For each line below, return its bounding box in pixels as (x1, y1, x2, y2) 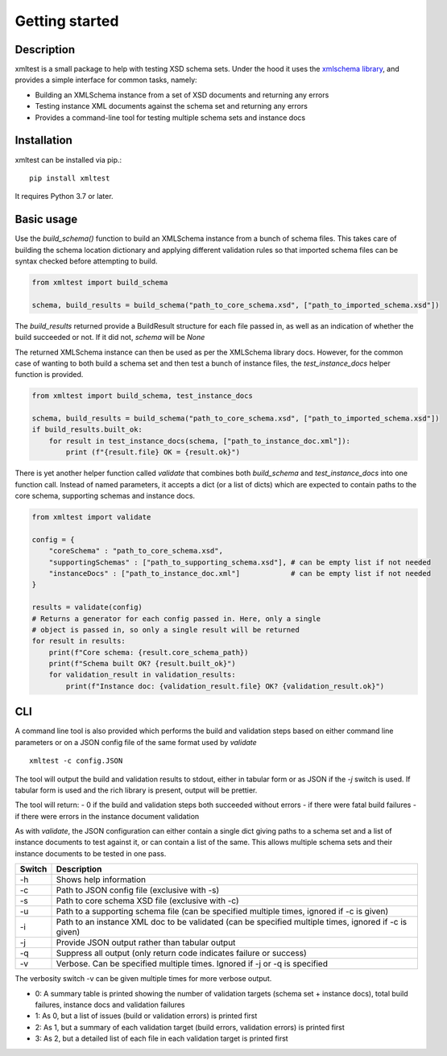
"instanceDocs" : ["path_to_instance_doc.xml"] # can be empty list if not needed (48, 569, 431, 578)
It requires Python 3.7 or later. (14, 192, 114, 201)
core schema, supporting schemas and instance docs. (14, 491, 196, 501)
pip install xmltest (29, 173, 110, 183)
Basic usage (14, 213, 78, 226)
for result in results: (31, 636, 126, 646)
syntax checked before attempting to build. (14, 256, 158, 266)
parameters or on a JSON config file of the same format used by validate (14, 737, 257, 747)
